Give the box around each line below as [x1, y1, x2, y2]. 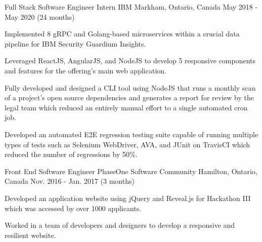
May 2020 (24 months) [5, 11, 75, 22]
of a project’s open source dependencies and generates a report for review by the [5, 92, 254, 103]
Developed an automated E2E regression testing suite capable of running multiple [5, 129, 258, 139]
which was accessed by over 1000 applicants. [5, 203, 142, 213]
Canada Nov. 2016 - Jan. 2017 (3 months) [5, 176, 135, 186]
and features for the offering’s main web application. [5, 65, 166, 75]
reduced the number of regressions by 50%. [5, 149, 138, 159]
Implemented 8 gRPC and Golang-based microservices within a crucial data [5, 28, 240, 39]
